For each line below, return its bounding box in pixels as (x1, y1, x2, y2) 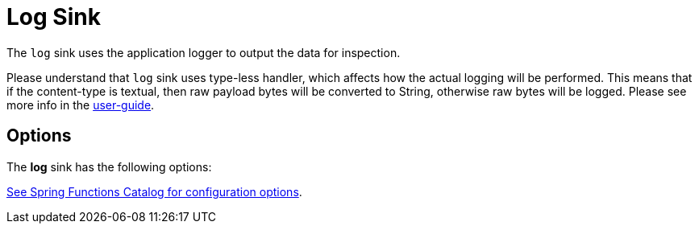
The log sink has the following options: (6, 159, 212, 174)
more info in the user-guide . (6, 97, 155, 112)
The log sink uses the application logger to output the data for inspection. (6, 45, 401, 60)
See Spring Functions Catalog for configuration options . (6, 184, 302, 199)
